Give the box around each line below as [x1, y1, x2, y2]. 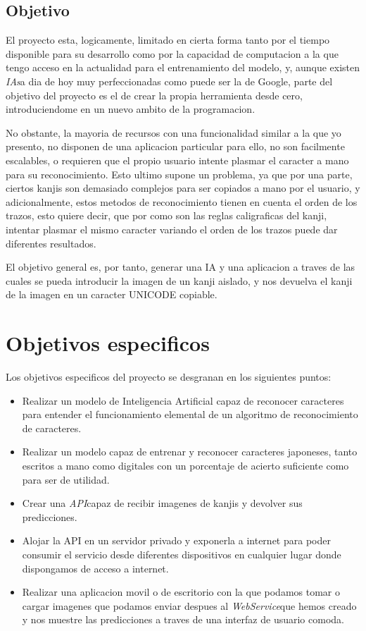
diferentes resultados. [6, 235, 96, 250]
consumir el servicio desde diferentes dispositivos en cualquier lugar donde [22, 546, 341, 561]
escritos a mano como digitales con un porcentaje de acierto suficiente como [22, 458, 349, 472]
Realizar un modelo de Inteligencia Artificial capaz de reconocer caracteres [22, 393, 344, 408]
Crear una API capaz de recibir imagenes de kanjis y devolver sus [22, 496, 303, 510]
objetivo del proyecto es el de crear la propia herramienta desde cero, [6, 87, 303, 102]
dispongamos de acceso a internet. [22, 560, 169, 575]
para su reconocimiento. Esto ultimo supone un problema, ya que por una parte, [6, 166, 353, 181]
